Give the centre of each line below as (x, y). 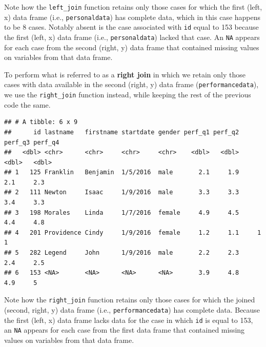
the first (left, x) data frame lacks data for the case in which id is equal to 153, (129, 320)
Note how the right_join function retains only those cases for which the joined (130, 300)
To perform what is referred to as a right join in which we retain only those (125, 74)
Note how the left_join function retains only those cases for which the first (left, (133, 7)
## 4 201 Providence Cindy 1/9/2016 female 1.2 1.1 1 (133, 232)
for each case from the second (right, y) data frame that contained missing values (132, 47)
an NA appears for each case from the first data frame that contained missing (125, 330)
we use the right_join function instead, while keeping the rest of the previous (128, 95)
